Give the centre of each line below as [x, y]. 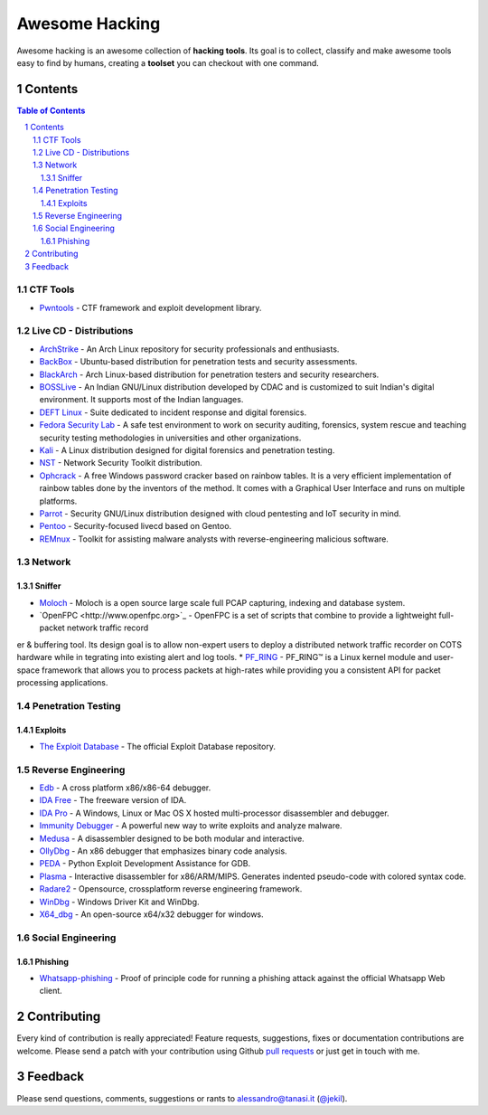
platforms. [58, 501]
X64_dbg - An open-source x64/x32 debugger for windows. [151, 914]
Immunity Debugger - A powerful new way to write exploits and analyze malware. [191, 826]
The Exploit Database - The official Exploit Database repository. [157, 746]
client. [51, 991]
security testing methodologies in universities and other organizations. [170, 438]
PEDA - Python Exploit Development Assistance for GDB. [145, 864]
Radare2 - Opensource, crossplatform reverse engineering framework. [171, 889]
